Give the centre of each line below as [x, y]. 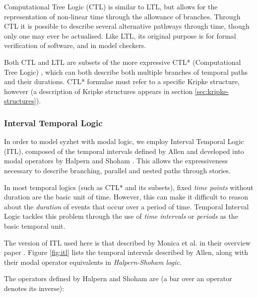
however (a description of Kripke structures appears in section [98, 91]
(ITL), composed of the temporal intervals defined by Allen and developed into [124, 151]
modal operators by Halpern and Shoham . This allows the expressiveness [116, 161]
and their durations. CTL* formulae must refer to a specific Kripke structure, [122, 81]
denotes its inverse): [34, 288]
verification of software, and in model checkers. [75, 45]
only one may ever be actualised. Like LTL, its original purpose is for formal [120, 35]
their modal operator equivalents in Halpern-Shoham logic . [93, 262]
